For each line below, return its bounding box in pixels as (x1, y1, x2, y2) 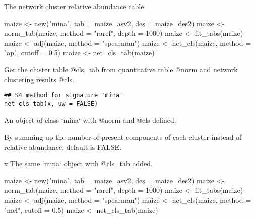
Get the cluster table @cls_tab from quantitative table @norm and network (4, 64, 238, 74)
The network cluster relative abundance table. (4, 1, 146, 11)
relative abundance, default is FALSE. (4, 141, 121, 152)
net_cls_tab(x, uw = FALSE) (4, 100, 98, 107)
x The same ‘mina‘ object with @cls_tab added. (4, 158, 153, 169)
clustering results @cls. (4, 74, 74, 84)
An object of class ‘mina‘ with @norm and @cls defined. (4, 115, 176, 125)
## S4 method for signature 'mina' (4, 92, 123, 99)
